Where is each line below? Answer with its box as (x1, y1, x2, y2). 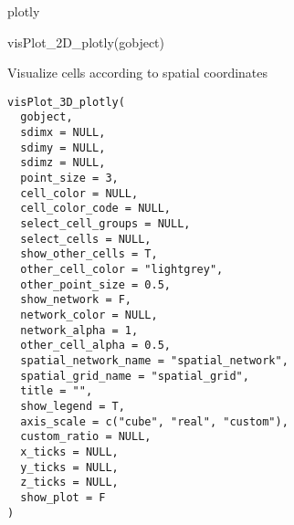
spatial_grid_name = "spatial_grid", (20, 369, 249, 383)
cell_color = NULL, (20, 186, 139, 200)
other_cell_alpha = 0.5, (20, 339, 171, 352)
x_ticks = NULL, (20, 445, 119, 458)
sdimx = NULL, (20, 126, 106, 140)
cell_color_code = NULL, (20, 202, 171, 215)
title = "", (20, 384, 93, 398)
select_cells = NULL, (20, 232, 152, 246)
